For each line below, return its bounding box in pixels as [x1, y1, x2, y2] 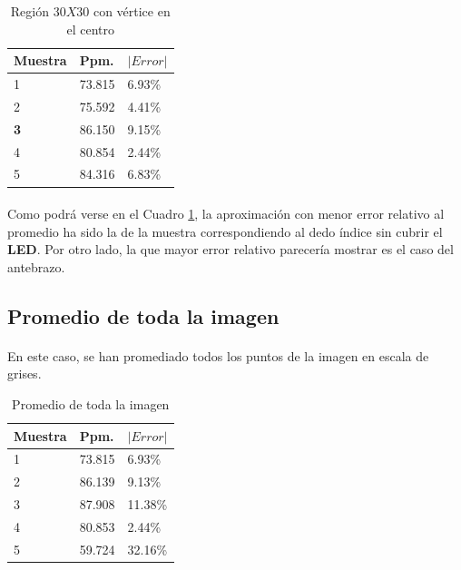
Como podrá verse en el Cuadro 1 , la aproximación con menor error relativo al [7, 204, 445, 223]
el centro [66, 19, 115, 38]
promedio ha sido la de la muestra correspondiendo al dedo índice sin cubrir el [7, 221, 443, 241]
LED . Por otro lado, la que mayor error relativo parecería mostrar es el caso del [7, 240, 454, 259]
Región [10, 2, 49, 20]
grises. [7, 364, 42, 383]
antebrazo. [7, 257, 65, 276]
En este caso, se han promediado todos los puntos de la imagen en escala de [7, 346, 429, 365]
